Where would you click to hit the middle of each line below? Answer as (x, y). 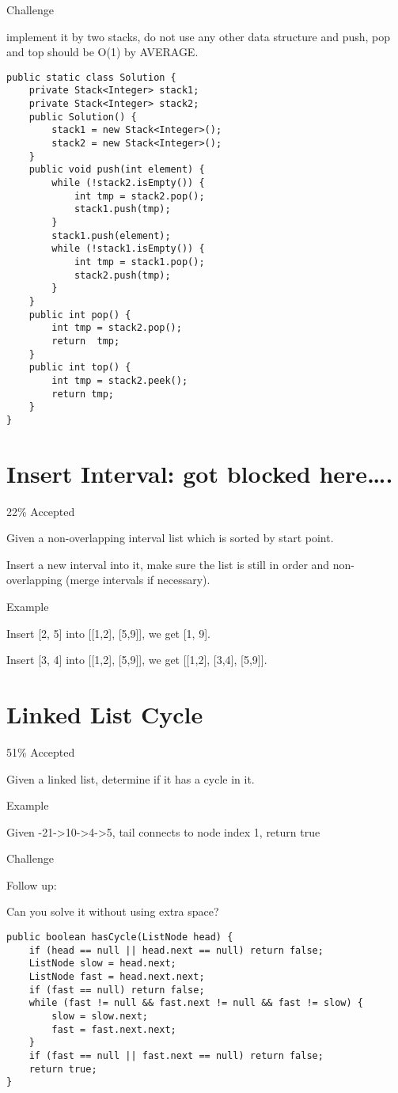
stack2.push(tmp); (122, 275)
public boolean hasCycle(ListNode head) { (120, 937)
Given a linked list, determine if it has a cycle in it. (131, 778)
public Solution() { (83, 117)
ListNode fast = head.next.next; (117, 977)
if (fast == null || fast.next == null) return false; (176, 1055)
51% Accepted (41, 751)
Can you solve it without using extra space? (113, 911)
